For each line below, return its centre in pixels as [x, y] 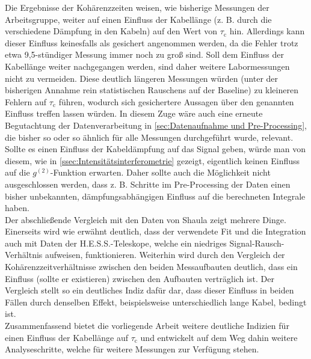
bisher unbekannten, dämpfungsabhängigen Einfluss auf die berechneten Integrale [155, 196]
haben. [17, 208]
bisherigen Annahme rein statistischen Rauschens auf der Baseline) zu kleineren [152, 90]
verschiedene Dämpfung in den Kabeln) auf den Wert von [111, 31]
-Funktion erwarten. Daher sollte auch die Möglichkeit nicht [160, 172]
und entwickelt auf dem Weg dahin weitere [219, 337]
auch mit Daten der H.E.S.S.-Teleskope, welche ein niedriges [116, 243]
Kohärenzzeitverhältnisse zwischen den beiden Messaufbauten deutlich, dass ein [151, 267]
